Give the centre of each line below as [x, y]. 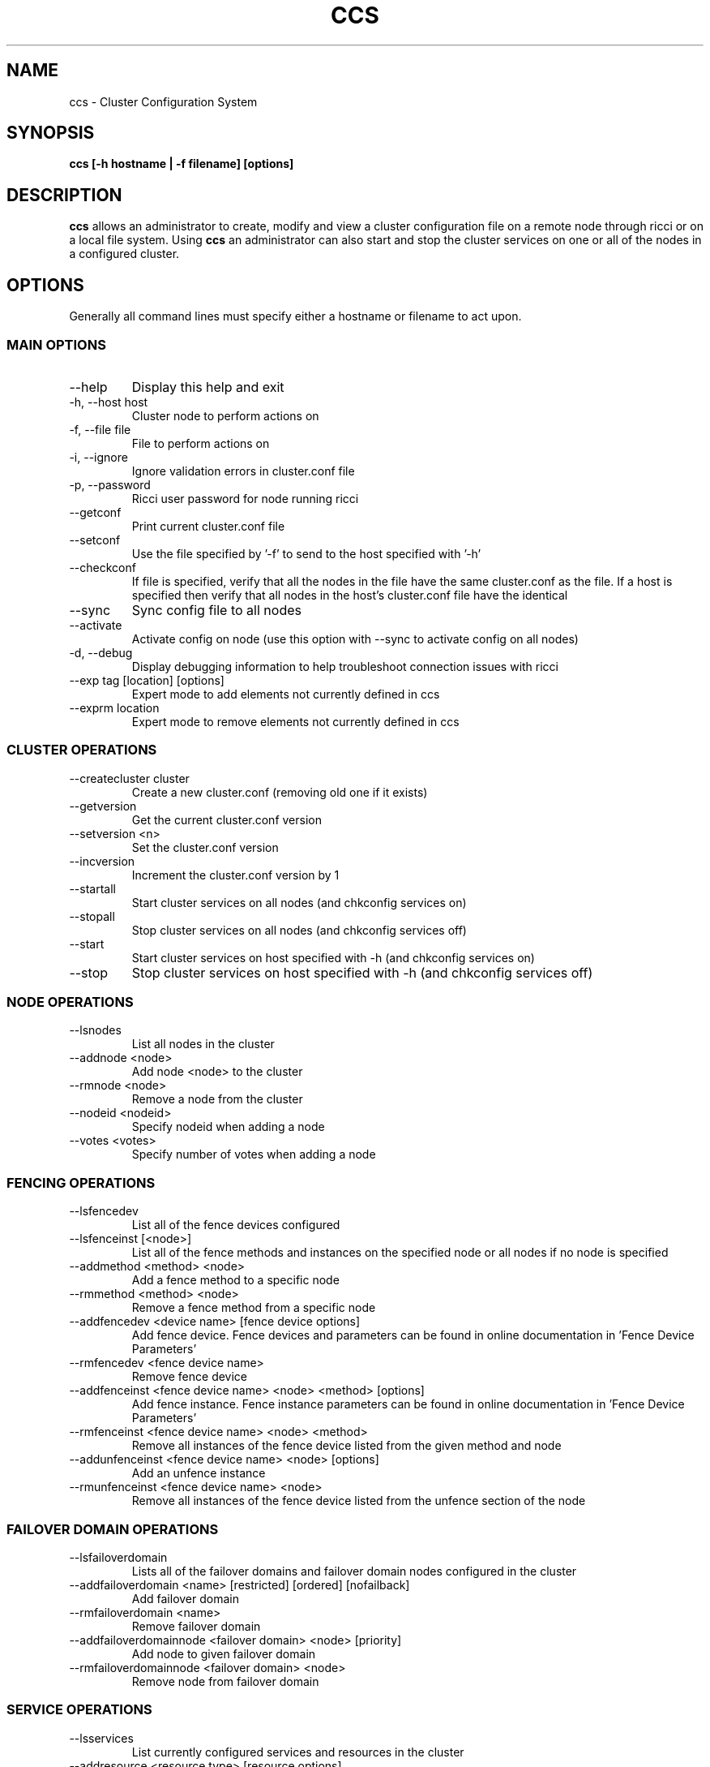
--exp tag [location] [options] [147, 680]
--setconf [95, 540]
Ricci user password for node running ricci [245, 498]
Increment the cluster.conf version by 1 [235, 875]
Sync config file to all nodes [216, 610]
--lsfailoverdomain [118, 1557]
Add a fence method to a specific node [235, 1280]
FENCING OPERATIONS [81, 1182]
